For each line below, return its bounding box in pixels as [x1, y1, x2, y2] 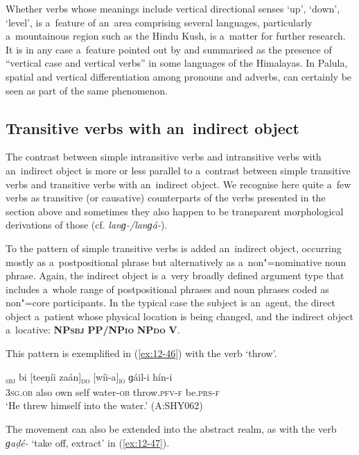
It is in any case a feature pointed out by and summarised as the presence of [6, 42, 332, 56]
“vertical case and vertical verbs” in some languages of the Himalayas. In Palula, [6, 56, 348, 70]
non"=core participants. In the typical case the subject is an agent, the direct [6, 295, 335, 310]
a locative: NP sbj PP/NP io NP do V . [6, 322, 180, 337]
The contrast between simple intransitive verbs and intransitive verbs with [6, 149, 322, 164]
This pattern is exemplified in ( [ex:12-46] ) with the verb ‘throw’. [6, 346, 277, 361]
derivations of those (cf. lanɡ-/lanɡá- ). [6, 217, 168, 232]
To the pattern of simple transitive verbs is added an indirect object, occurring [6, 240, 342, 255]
